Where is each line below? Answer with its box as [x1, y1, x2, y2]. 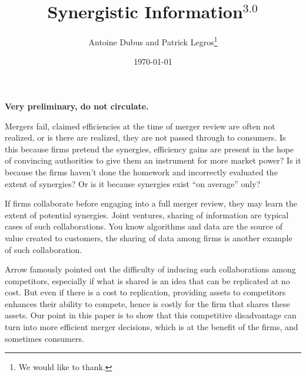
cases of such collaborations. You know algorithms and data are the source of [5, 220, 282, 232]
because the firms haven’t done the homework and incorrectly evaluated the [5, 165, 278, 178]
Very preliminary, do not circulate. [5, 99, 149, 112]
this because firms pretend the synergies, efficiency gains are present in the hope [5, 142, 294, 155]
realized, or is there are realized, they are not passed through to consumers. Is [5, 131, 286, 144]
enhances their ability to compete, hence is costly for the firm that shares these [5, 297, 290, 310]
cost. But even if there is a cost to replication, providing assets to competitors [5, 286, 286, 298]
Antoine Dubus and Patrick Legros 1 [88, 34, 218, 48]
